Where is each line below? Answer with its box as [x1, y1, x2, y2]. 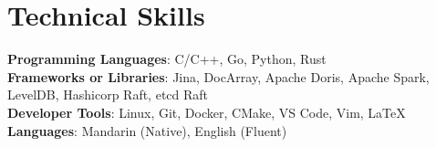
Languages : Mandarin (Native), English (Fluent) [7, 121, 287, 140]
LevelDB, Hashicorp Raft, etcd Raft [7, 85, 209, 104]
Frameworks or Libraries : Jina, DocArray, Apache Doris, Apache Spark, [7, 67, 430, 86]
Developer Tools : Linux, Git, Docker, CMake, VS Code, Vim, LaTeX [7, 102, 406, 121]
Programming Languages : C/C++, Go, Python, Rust [7, 49, 327, 68]
